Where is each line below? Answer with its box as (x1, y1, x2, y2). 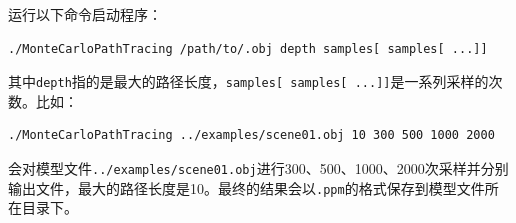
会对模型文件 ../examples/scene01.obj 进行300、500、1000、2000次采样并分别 (8, 158, 509, 179)
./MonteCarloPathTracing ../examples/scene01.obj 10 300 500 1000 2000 (8, 128, 495, 143)
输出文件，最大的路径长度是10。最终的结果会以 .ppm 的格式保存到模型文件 (8, 177, 485, 198)
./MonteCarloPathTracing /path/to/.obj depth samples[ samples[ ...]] (8, 41, 488, 56)
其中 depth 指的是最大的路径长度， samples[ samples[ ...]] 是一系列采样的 (8, 71, 489, 92)
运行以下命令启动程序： (8, 4, 162, 24)
